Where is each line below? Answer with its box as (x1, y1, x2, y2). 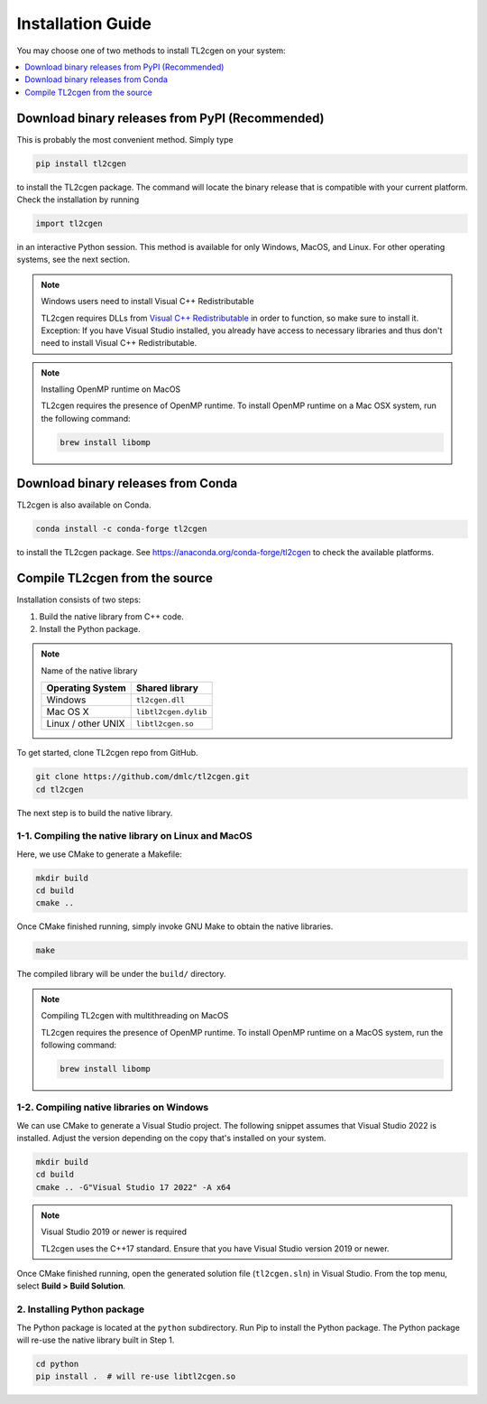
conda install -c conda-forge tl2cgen (35, 524, 207, 535)
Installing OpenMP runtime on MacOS (41, 384, 181, 395)
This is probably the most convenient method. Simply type (16, 134, 234, 144)
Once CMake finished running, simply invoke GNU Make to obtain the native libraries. (16, 921, 334, 932)
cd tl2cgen (35, 784, 84, 795)
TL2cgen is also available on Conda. (16, 499, 152, 510)
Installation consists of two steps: (16, 594, 142, 605)
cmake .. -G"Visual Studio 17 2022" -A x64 (35, 1182, 232, 1192)
